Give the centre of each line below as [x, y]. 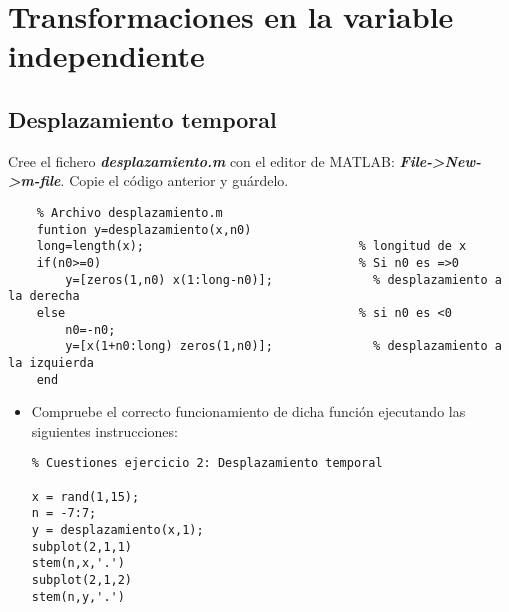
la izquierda [51, 362]
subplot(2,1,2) [82, 579]
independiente [106, 55]
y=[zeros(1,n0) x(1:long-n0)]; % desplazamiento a [283, 279]
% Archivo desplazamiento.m [129, 212]
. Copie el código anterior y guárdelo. [174, 180]
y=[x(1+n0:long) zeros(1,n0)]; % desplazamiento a [283, 346]
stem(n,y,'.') [78, 596]
